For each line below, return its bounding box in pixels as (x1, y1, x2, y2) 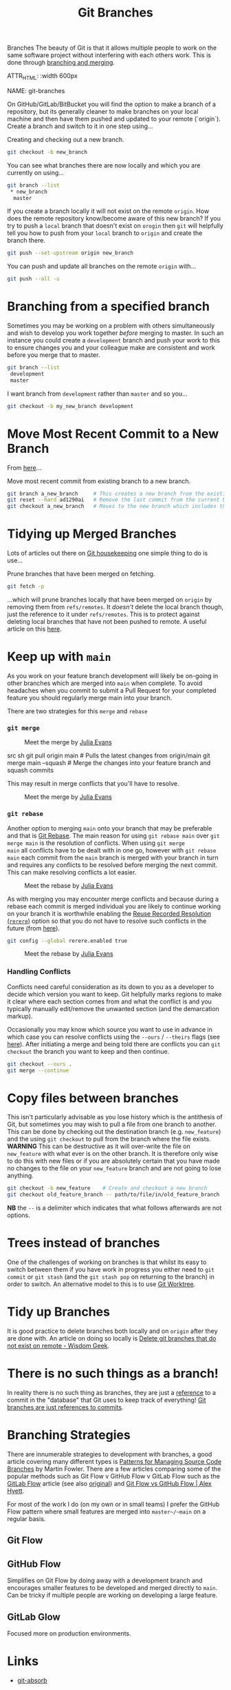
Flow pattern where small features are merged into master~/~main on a (7, 1507, 206, 1516)
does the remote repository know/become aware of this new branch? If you (7, 214, 221, 223)
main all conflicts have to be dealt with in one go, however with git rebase (7, 846, 217, 854)
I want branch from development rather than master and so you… (7, 389, 188, 398)
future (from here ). (7, 924, 60, 932)
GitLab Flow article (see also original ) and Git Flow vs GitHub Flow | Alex (7, 1479, 212, 1487)
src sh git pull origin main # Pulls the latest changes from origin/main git (7, 751, 211, 760)
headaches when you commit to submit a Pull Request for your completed (7, 686, 217, 694)
